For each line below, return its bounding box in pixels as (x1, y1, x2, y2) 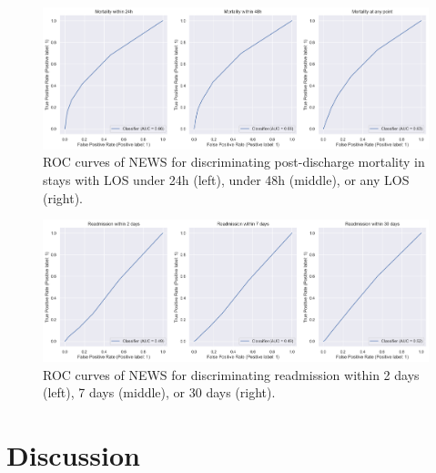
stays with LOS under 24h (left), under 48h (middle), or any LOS (43, 170, 410, 190)
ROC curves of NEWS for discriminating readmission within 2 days (43, 365, 420, 384)
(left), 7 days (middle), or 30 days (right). (43, 383, 276, 402)
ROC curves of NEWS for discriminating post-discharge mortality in (43, 152, 425, 171)
